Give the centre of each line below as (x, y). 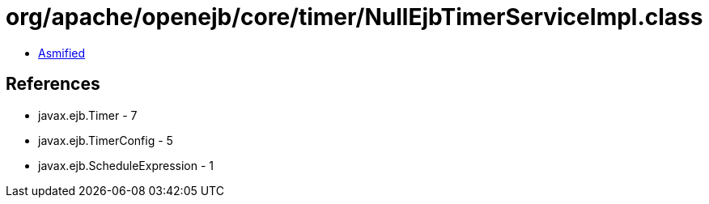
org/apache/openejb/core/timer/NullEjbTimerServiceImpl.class (354, 17)
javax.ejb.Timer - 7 (88, 115)
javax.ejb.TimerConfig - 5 (106, 140)
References (53, 84)
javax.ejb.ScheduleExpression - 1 (126, 165)
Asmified (62, 53)
